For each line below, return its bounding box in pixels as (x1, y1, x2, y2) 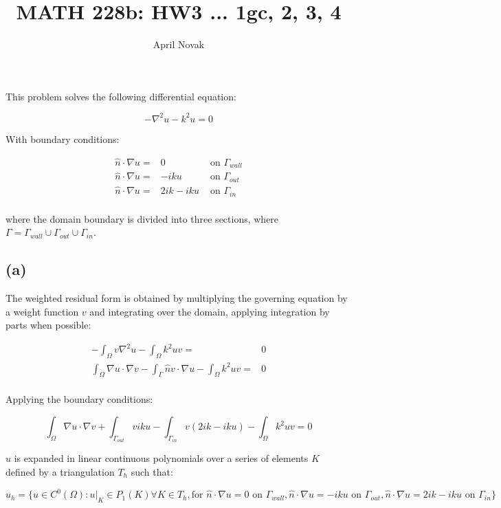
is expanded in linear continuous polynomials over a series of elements (14, 451, 309, 465)
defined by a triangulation (5, 465, 115, 479)
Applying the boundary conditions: (5, 392, 153, 406)
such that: (131, 465, 173, 479)
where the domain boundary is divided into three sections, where (5, 211, 279, 225)
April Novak (153, 37, 205, 52)
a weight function (5, 304, 79, 318)
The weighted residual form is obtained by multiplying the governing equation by (5, 290, 348, 305)
